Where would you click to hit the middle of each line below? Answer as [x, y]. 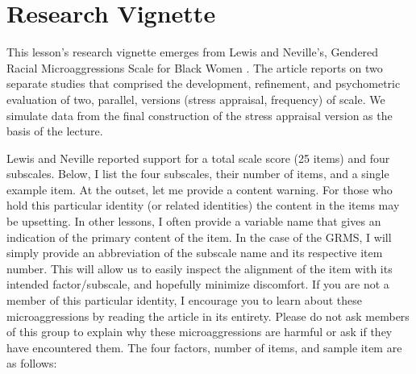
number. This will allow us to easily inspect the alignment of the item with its [200, 268]
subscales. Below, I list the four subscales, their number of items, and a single [198, 174]
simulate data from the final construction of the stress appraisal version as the [200, 115]
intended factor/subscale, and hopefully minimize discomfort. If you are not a [198, 284]
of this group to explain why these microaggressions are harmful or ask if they [200, 332]
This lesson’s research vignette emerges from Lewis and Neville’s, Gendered [193, 52]
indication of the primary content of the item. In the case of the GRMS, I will [199, 237]
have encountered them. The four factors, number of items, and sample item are [204, 347]
